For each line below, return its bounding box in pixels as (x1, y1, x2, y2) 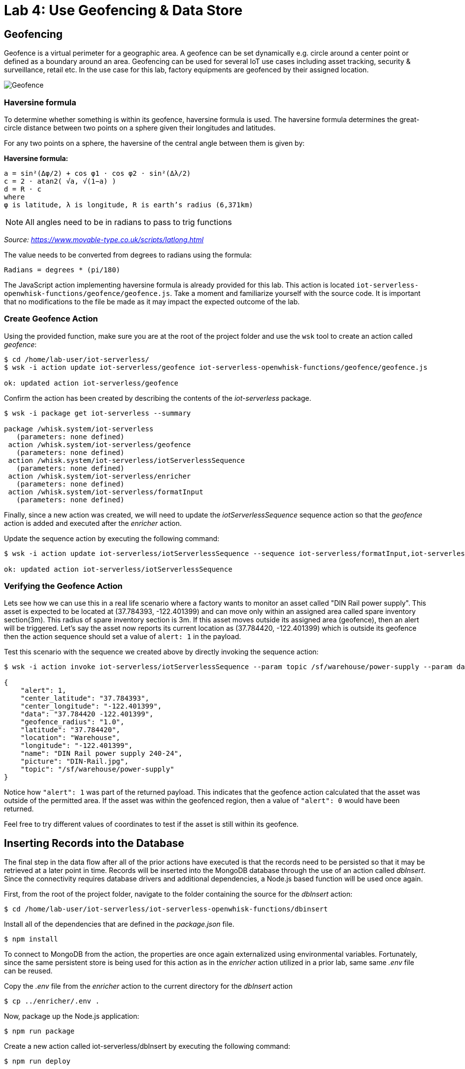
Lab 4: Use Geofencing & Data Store (4, 2, 243, 19)
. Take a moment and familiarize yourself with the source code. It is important (170, 289, 421, 297)
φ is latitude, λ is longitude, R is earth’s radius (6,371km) (4, 200, 253, 209)
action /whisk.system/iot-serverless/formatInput (8, 487, 203, 496)
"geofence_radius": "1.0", (20, 718, 125, 726)
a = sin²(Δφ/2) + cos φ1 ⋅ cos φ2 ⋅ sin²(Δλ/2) (4, 169, 191, 177)
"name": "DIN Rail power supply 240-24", (20, 749, 183, 758)
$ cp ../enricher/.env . (4, 997, 100, 1005)
